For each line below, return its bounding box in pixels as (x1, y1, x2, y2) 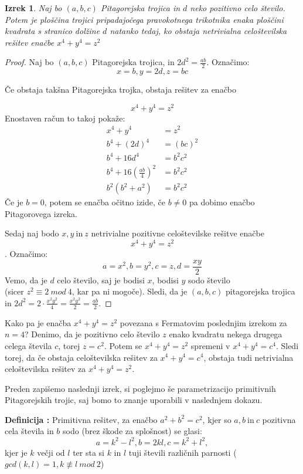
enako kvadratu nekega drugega (169, 328, 282, 340)
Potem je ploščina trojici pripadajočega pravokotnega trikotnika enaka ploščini (5, 13, 284, 25)
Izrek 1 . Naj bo (5, 2, 62, 13)
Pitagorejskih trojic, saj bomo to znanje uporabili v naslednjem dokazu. (5, 394, 263, 406)
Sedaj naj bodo (5, 227, 59, 239)
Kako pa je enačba (5, 316, 72, 329)
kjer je (5, 446, 28, 458)
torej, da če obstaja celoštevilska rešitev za (5, 351, 158, 363)
